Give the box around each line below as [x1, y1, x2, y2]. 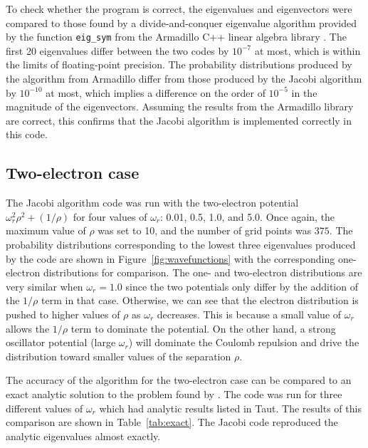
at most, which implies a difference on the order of [46, 85, 266, 100]
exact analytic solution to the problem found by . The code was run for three [6, 386, 342, 401]
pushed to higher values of [6, 306, 120, 321]
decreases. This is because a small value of [157, 306, 342, 321]
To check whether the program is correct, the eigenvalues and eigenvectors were [6, 1, 352, 16]
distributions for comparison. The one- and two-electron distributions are [43, 265, 362, 280]
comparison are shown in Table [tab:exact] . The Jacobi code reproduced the [6, 415, 338, 429]
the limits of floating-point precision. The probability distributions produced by [6, 57, 352, 72]
